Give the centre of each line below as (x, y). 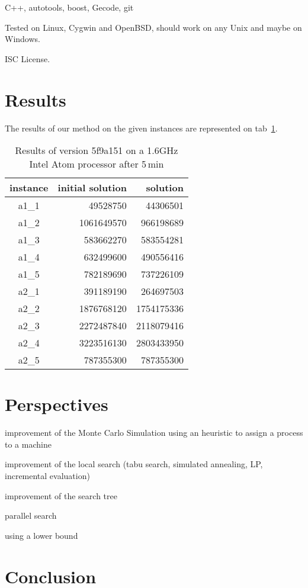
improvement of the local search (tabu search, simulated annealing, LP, (134, 464)
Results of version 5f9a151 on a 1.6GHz (97, 150)
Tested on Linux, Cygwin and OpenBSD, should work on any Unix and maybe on (153, 27)
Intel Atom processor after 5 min (97, 164)
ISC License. (28, 58)
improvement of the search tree (61, 495)
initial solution (92, 188)
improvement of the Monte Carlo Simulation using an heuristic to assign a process (154, 433)
